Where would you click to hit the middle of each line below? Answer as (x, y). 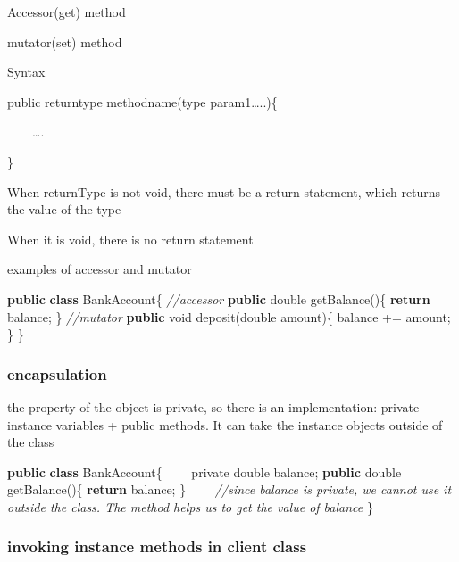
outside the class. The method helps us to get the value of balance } (190, 506)
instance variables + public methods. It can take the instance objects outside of (225, 424)
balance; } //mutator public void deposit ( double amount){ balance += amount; (229, 316)
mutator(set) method (65, 41)
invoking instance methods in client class (157, 546)
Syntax (26, 72)
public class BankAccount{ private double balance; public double (204, 471)
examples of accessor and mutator (100, 269)
